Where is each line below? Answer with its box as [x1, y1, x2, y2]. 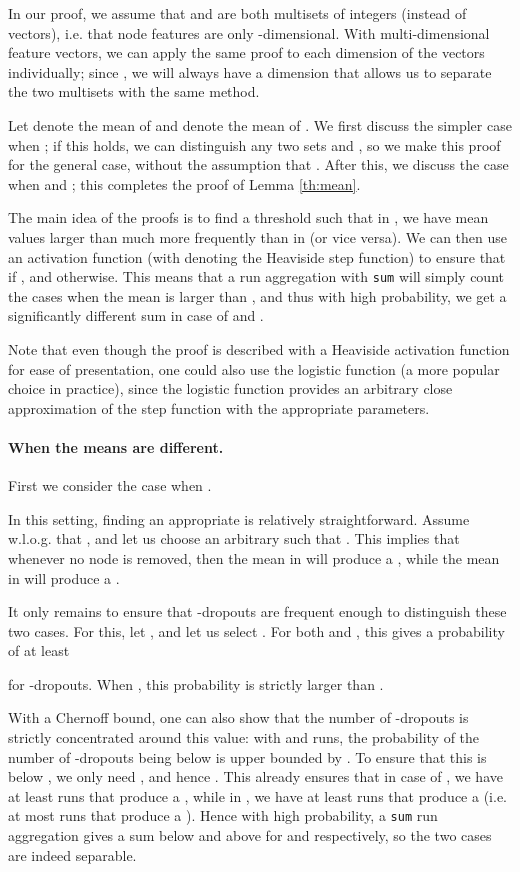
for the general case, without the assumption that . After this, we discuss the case [8, 154, 509, 175]
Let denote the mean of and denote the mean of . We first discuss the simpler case [8, 114, 512, 135]
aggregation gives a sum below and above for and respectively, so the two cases [8, 825, 492, 846]
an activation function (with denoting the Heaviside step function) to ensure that [8, 246, 506, 267]
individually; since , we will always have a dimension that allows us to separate [8, 61, 492, 82]
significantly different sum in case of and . [8, 305, 264, 326]
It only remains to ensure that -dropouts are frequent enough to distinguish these [8, 601, 507, 622]
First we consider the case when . [8, 475, 212, 496]
